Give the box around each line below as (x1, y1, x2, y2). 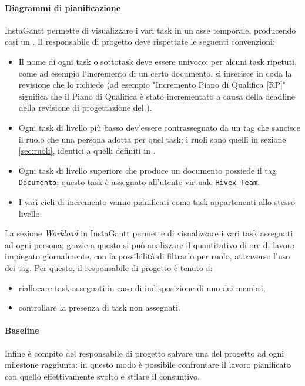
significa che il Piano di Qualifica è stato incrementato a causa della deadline (18, 90, 296, 102)
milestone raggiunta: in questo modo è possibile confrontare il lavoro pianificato (5, 358, 291, 371)
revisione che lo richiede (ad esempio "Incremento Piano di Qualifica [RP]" (18, 78, 286, 91)
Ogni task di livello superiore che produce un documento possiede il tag (18, 164, 276, 176)
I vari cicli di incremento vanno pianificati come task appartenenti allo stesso (18, 195, 295, 207)
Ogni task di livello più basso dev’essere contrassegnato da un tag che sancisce (18, 121, 300, 133)
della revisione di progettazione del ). (18, 101, 152, 114)
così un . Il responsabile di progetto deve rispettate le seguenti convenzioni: (5, 35, 275, 48)
